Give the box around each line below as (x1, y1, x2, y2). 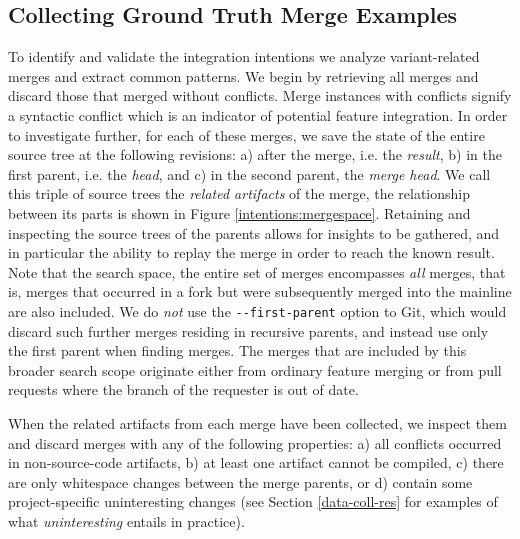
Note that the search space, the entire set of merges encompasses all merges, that (8, 261, 506, 282)
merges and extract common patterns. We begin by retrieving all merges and (8, 65, 479, 86)
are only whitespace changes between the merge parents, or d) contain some (8, 471, 473, 492)
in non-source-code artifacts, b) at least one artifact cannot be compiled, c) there (8, 452, 504, 473)
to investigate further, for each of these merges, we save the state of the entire (8, 124, 485, 145)
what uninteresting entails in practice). (8, 510, 245, 531)
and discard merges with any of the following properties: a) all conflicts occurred (8, 432, 502, 453)
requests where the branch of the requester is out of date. (8, 379, 359, 400)
